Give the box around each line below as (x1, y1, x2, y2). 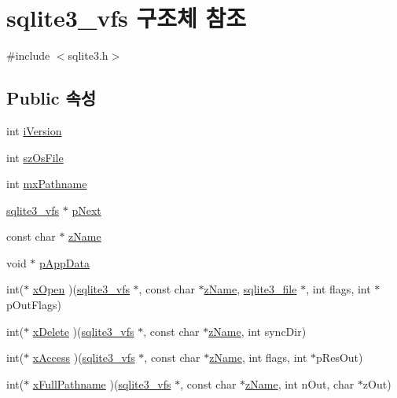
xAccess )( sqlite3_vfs (32, 349, 135, 366)
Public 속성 (6, 86, 97, 110)
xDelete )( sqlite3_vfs (32, 322, 134, 339)
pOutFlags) (6, 297, 61, 313)
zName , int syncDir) (208, 322, 307, 339)
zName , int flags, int (209, 349, 307, 366)
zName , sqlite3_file (204, 281, 297, 297)
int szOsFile (6, 149, 64, 165)
